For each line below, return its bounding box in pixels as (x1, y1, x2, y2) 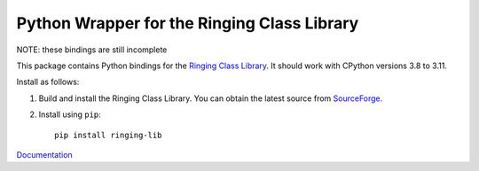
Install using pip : (38, 109, 101, 120)
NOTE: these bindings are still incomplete (16, 44, 168, 55)
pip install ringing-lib (54, 129, 162, 140)
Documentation (16, 149, 73, 159)
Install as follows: (16, 76, 80, 88)
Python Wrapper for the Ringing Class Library (16, 13, 359, 33)
